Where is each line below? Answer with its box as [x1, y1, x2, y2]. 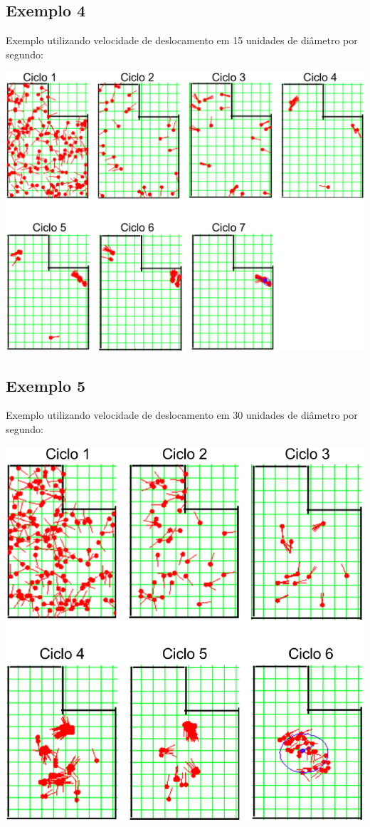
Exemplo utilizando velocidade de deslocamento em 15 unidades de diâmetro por [6, 33, 358, 48]
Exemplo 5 [6, 374, 86, 396]
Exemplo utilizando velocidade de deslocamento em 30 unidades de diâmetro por [6, 407, 358, 422]
